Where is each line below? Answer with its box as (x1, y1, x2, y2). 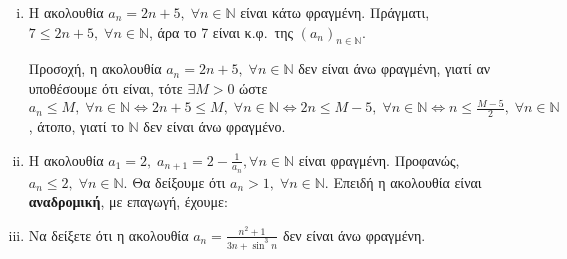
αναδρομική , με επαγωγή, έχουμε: (28, 191, 228, 212)
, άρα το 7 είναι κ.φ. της (149, 21, 294, 42)
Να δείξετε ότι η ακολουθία (28, 224, 189, 245)
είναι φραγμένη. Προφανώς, (298, 149, 460, 170)
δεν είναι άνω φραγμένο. (143, 115, 286, 136)
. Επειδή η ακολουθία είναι (324, 171, 482, 192)
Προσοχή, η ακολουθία (28, 58, 162, 79)
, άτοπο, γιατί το (28, 115, 124, 136)
